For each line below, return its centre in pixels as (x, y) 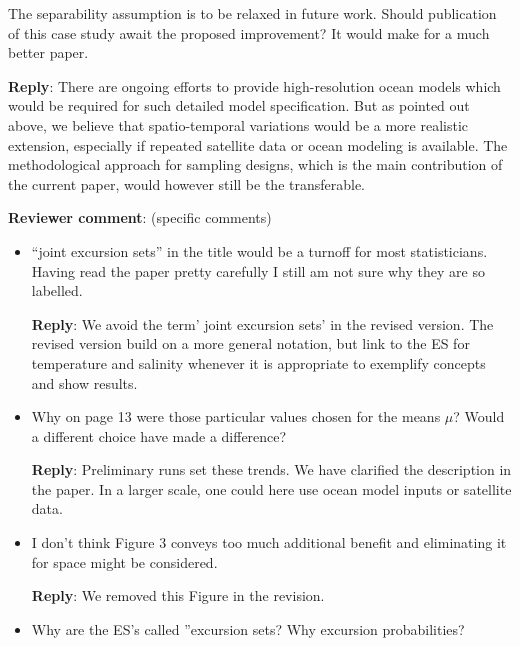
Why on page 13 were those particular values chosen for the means (236, 416)
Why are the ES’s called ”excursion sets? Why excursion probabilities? (248, 628)
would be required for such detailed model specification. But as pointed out (239, 105)
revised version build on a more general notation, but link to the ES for (250, 343)
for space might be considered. (124, 561)
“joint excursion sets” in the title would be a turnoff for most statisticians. (259, 250)
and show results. (84, 382)
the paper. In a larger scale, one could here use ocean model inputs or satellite (271, 488)
